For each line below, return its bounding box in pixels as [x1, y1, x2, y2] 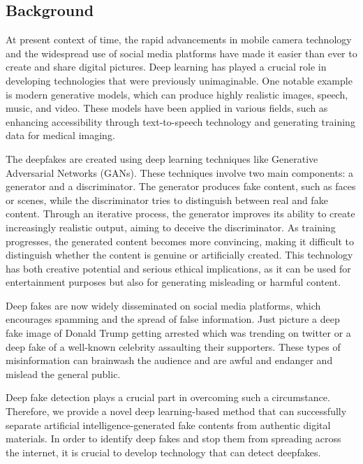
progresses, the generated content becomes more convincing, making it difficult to [6, 233, 354, 248]
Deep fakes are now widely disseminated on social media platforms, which [6, 298, 321, 312]
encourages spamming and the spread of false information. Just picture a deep [6, 312, 340, 326]
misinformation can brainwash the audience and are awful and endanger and [6, 353, 333, 368]
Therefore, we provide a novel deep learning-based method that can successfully [6, 404, 347, 419]
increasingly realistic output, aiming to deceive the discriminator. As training [6, 219, 336, 234]
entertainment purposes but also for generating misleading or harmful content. [6, 275, 341, 289]
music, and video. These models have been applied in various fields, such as [6, 101, 328, 115]
